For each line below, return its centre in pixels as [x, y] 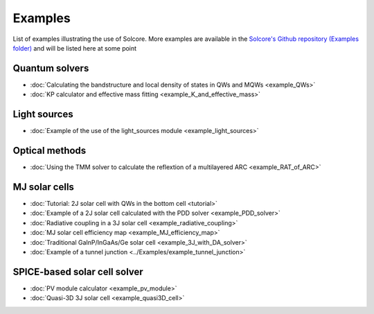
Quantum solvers [51, 68]
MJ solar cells [43, 187]
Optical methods [50, 150]
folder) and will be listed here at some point [75, 48]
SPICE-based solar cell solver [78, 271]
